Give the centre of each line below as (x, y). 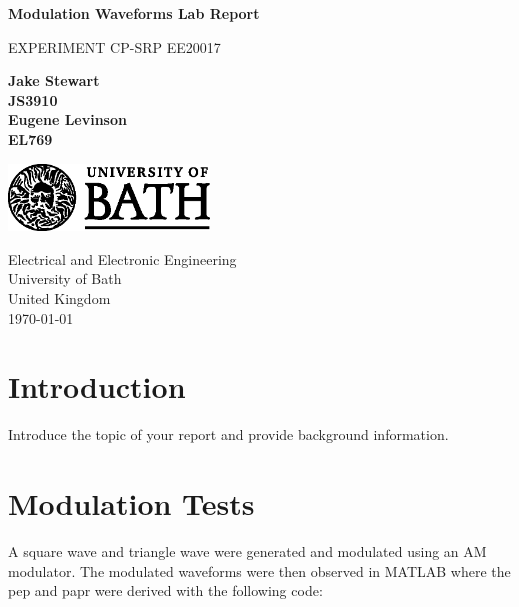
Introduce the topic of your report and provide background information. (228, 434)
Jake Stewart (54, 80)
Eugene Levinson (67, 119)
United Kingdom (59, 298)
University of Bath (65, 278)
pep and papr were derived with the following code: (165, 590)
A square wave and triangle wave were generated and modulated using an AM (247, 551)
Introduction (97, 386)
